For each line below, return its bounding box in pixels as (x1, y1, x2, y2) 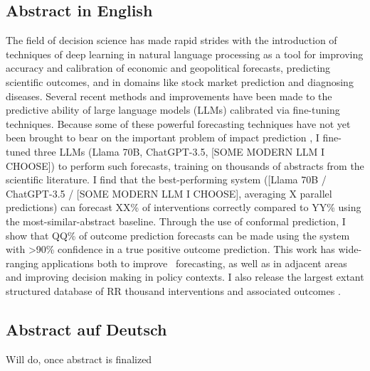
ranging (6, 255, 38, 270)
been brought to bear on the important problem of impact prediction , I (6, 130, 319, 145)
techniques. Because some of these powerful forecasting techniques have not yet (6, 116, 351, 131)
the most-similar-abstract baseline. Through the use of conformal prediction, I (6, 213, 346, 228)
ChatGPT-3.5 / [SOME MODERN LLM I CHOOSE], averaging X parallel (6, 185, 332, 200)
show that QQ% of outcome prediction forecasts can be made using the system (6, 227, 350, 242)
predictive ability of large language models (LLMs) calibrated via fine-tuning (6, 102, 340, 117)
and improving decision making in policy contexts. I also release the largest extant (6, 269, 364, 284)
